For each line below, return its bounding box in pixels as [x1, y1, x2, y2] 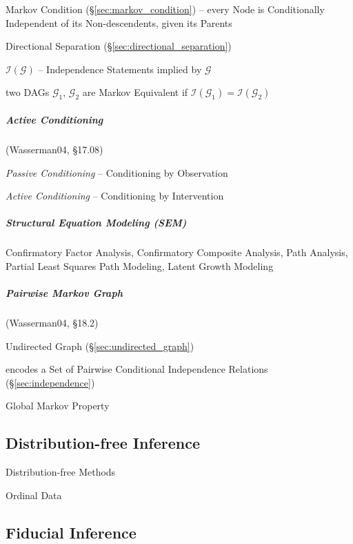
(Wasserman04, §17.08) [6, 142, 103, 156]
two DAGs [6, 85, 50, 99]
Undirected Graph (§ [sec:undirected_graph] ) [6, 338, 194, 353]
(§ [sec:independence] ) [6, 375, 95, 389]
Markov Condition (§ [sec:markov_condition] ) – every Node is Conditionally [6, 2, 325, 16]
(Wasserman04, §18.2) [6, 315, 99, 330]
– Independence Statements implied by [38, 61, 202, 76]
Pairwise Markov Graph [6, 286, 123, 300]
